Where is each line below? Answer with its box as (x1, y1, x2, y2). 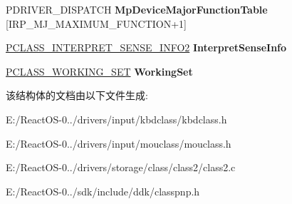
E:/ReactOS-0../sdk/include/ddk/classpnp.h (6, 183, 200, 198)
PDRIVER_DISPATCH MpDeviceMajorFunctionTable (6, 2, 268, 16)
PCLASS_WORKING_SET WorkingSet (6, 63, 193, 78)
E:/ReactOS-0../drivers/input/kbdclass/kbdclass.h (6, 111, 227, 126)
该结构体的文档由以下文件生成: (6, 88, 148, 103)
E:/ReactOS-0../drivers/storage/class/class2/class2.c (6, 160, 236, 175)
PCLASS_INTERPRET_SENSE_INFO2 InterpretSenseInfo (6, 40, 287, 55)
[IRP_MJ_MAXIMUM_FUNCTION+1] (6, 16, 187, 31)
